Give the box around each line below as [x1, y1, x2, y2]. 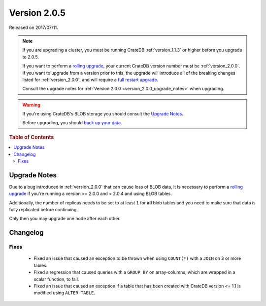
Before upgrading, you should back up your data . [22, 120, 122, 126]
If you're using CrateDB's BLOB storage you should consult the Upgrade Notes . [22, 111, 183, 117]
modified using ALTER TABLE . [33, 290, 96, 296]
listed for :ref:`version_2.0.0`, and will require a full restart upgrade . [22, 77, 159, 83]
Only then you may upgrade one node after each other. [9, 216, 121, 222]
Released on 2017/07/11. [9, 25, 59, 30]
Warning [22, 102, 40, 108]
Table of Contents [9, 134, 54, 140]
